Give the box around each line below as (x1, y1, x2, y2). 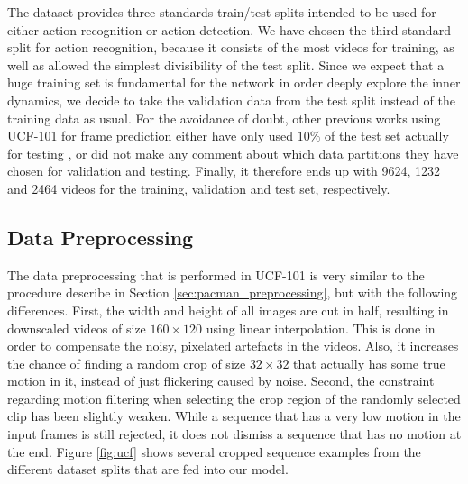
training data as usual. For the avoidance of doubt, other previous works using (7, 108, 441, 127)
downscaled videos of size (7, 318, 146, 337)
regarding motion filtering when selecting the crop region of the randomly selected (7, 388, 461, 407)
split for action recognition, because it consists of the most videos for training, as (7, 38, 454, 57)
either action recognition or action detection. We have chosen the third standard (7, 20, 451, 39)
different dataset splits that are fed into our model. (7, 460, 289, 479)
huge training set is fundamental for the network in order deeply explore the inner (7, 73, 461, 92)
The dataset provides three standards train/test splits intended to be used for (7, 3, 436, 21)
